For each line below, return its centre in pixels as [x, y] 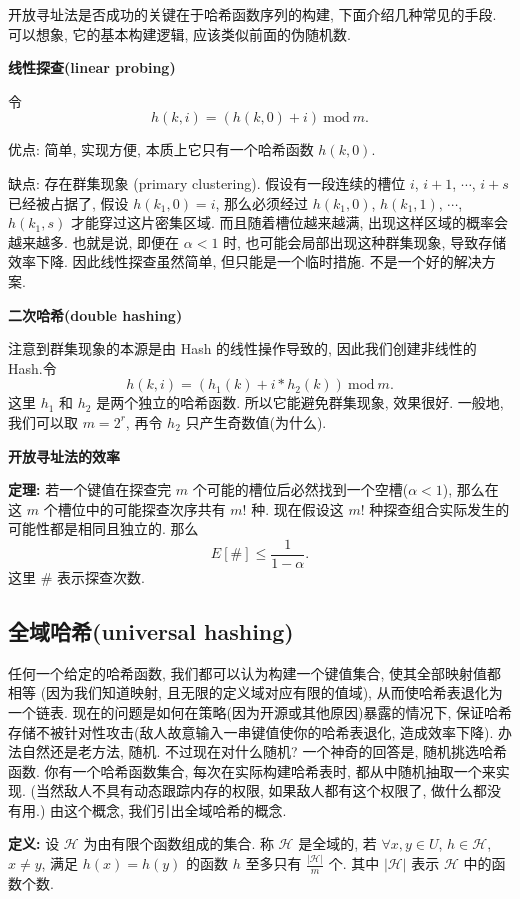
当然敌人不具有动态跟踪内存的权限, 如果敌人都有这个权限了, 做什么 [254, 790]
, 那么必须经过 [262, 202]
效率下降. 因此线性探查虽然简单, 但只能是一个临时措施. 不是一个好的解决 [245, 261]
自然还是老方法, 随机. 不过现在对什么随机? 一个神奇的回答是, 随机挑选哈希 [264, 751]
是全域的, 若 [337, 843]
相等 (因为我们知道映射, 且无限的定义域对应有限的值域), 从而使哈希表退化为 [255, 692]
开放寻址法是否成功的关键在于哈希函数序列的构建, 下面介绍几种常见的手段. [252, 14]
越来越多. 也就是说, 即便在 [94, 241]
